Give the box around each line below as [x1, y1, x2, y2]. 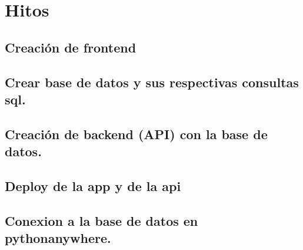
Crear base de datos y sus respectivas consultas [5, 73, 299, 91]
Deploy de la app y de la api [5, 176, 181, 195]
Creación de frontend [5, 38, 136, 56]
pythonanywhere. [5, 229, 111, 247]
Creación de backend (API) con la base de [5, 124, 268, 143]
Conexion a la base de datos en [5, 211, 198, 229]
